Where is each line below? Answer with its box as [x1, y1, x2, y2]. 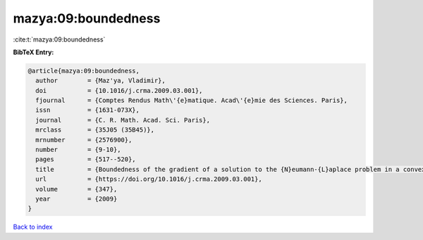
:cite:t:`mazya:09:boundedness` [13, 35, 106, 44]
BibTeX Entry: [13, 48, 54, 56]
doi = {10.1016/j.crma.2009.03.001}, [35, 87, 203, 94]
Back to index [13, 222, 53, 232]
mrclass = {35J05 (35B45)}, [35, 126, 155, 134]
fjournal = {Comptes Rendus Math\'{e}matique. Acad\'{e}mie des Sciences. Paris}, [35, 96, 348, 105]
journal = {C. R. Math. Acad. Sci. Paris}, [35, 116, 211, 124]
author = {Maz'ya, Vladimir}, [35, 77, 166, 84]
